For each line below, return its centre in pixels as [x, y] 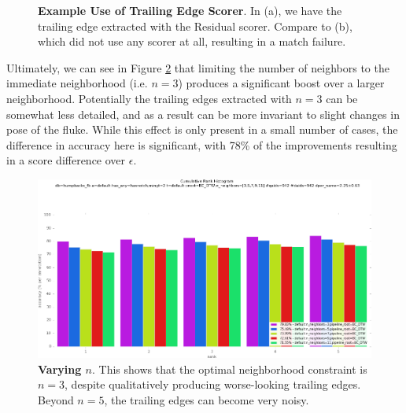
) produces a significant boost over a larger [281, 83]
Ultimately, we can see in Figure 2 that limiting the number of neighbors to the [198, 67]
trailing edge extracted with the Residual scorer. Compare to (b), [195, 26]
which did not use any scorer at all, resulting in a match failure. [192, 41]
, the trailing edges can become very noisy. [207, 400]
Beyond [56, 400]
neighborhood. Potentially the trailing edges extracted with [149, 98]
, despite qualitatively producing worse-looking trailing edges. [213, 384]
